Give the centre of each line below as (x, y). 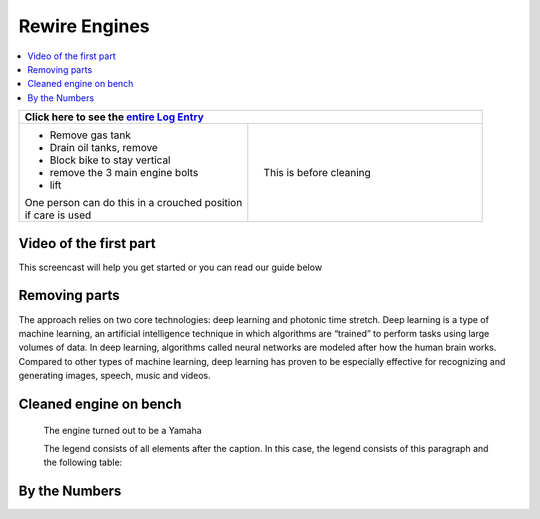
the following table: (83, 462)
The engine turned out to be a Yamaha (122, 430)
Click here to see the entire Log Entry (114, 117)
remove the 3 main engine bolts (124, 173)
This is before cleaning (317, 173)
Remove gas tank (90, 135)
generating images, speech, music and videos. (114, 376)
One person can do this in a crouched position (133, 203)
